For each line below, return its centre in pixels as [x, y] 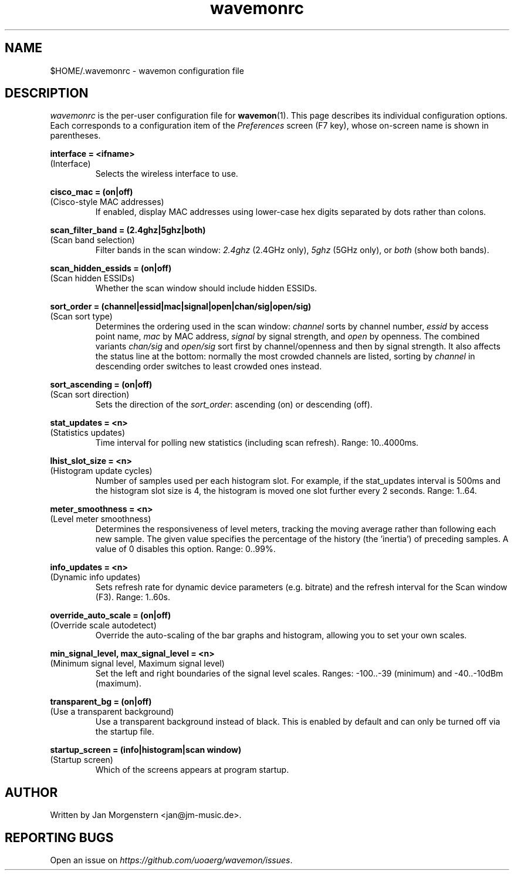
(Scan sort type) [81, 317]
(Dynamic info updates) [95, 577]
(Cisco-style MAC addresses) [107, 202]
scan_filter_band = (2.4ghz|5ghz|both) [128, 230]
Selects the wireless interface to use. [167, 174]
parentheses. [75, 136]
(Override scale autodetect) [103, 625]
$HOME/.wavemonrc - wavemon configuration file [147, 70]
